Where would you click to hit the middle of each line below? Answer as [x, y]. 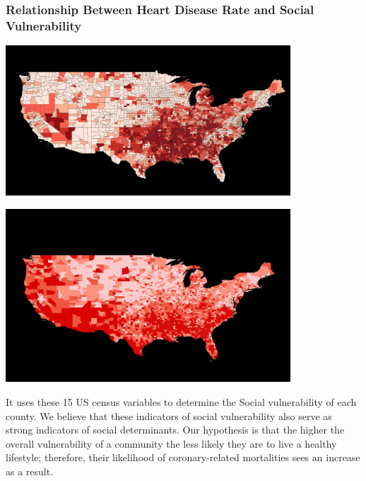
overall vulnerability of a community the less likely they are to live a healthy [171, 443]
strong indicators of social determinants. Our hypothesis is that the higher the [175, 430]
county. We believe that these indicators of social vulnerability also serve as [169, 415]
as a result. [30, 471]
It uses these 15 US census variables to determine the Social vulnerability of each [181, 402]
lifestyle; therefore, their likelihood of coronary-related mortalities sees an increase [183, 457]
